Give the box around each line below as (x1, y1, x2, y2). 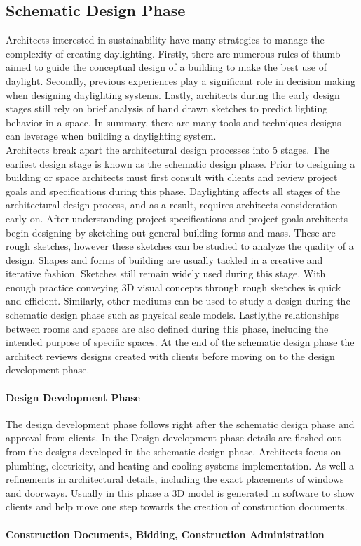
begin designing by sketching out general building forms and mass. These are (6, 225, 336, 239)
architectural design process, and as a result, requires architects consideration (6, 197, 338, 212)
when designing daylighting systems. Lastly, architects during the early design (6, 87, 340, 102)
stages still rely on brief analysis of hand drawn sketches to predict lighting (6, 101, 328, 116)
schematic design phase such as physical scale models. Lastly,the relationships (6, 307, 339, 322)
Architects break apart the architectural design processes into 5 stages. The (6, 142, 329, 157)
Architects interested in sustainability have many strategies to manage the (6, 32, 325, 47)
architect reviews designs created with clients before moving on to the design (6, 348, 335, 363)
